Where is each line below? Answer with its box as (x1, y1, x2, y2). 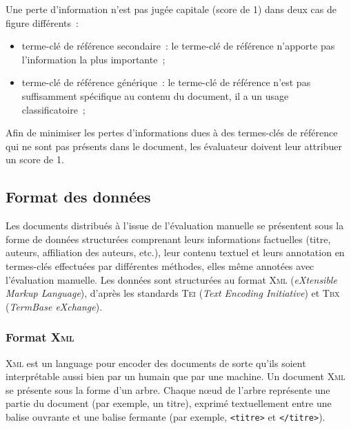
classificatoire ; (21, 102, 86, 116)
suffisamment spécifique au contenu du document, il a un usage (21, 88, 289, 103)
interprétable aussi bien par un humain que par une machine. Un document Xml (6, 369, 345, 384)
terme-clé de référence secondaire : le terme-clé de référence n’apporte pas (21, 39, 335, 53)
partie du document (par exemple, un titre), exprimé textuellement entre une (6, 396, 332, 410)
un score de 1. (6, 152, 64, 167)
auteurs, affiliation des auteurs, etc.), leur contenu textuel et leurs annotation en (6, 245, 345, 260)
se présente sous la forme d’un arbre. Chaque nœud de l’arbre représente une (6, 382, 330, 397)
